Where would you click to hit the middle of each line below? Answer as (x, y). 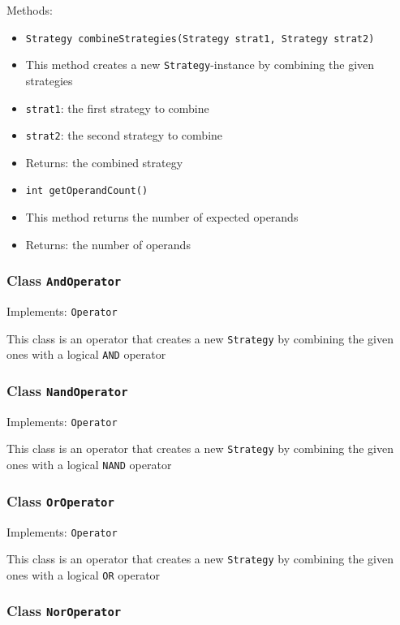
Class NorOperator (64, 611)
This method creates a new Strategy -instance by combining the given (200, 65)
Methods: (30, 10)
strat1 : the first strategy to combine (117, 108)
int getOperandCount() (87, 191)
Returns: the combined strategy (104, 162)
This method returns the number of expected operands (162, 217)
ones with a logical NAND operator (89, 465)
